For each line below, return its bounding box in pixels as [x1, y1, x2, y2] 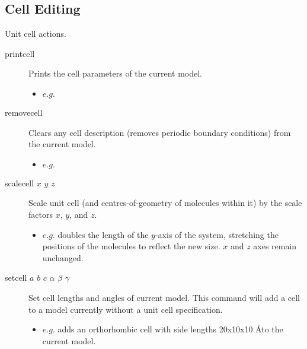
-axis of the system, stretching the [155, 228, 279, 240]
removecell [5, 106, 43, 118]
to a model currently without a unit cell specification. [28, 303, 223, 315]
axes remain [253, 240, 297, 252]
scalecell [5, 176, 34, 189]
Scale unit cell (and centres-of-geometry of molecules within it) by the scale [28, 196, 302, 209]
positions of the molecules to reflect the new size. [42, 240, 220, 252]
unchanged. [42, 251, 84, 264]
